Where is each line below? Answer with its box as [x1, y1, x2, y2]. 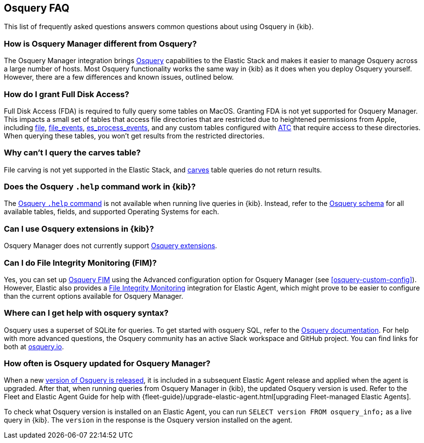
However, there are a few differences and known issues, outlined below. [4, 73, 234, 82]
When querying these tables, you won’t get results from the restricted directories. [4, 131, 265, 140]
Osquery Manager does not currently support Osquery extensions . [4, 241, 217, 250]
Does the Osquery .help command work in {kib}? [4, 182, 196, 192]
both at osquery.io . [4, 342, 64, 351]
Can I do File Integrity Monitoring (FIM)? [4, 257, 157, 268]
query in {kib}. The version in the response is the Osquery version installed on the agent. [4, 416, 293, 425]
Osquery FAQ [4, 2, 69, 14]
